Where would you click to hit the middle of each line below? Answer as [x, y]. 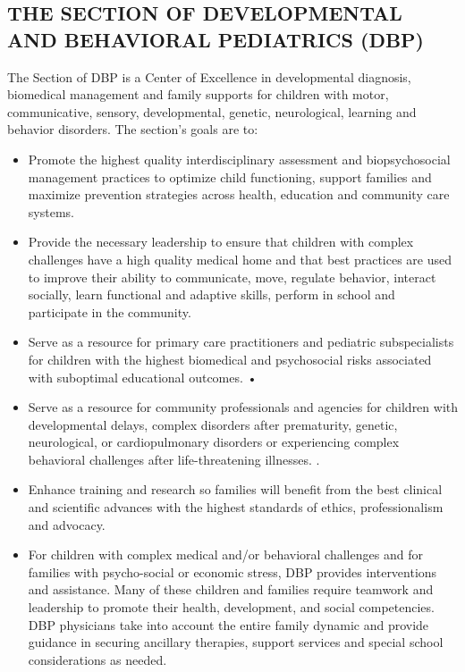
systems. [51, 211]
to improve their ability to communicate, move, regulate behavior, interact [232, 277]
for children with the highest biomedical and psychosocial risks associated [230, 359]
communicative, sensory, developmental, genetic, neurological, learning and [212, 111]
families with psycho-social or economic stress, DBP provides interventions [232, 571]
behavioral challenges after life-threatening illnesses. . [174, 459]
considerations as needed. [97, 659]
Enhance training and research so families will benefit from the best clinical [235, 489]
